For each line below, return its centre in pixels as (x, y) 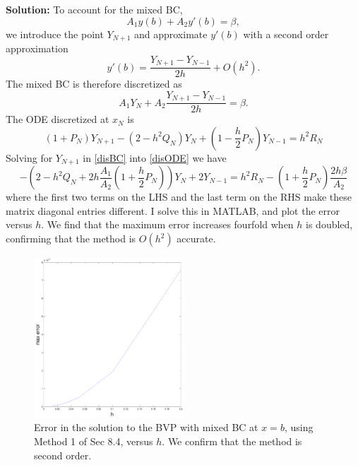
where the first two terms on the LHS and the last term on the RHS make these (179, 197)
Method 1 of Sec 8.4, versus (94, 441)
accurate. (196, 239)
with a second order (286, 34)
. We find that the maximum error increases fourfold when (167, 224)
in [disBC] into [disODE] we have (155, 157)
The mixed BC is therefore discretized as (94, 84)
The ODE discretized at (58, 119)
